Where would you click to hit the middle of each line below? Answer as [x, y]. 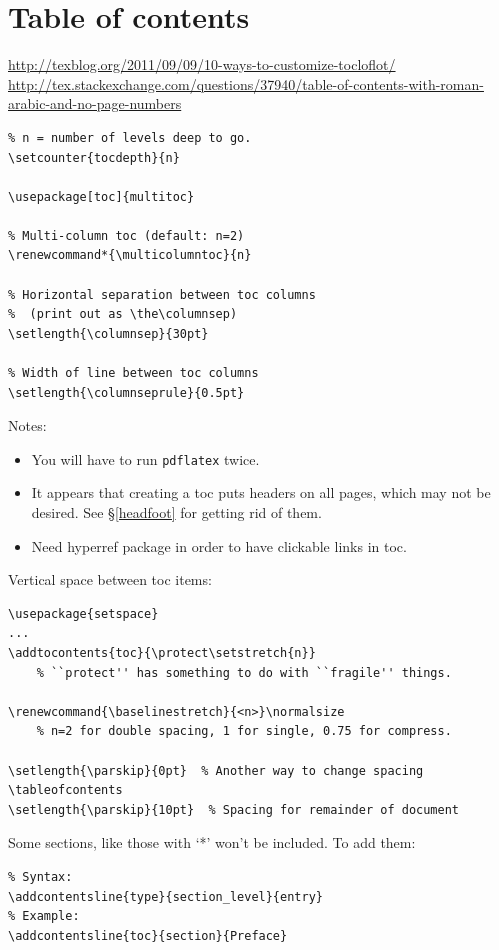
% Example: [44, 916]
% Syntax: [40, 876]
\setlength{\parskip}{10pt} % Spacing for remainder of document [234, 809]
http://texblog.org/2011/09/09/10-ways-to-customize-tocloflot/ [202, 64]
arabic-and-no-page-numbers [95, 103]
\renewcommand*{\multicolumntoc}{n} [130, 255]
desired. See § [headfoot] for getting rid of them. [176, 512]
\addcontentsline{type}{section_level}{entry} [165, 896]
